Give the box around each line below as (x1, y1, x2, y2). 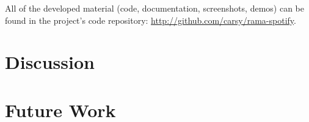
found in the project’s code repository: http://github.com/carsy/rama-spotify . (5, 13, 296, 26)
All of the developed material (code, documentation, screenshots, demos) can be (5, 2, 304, 14)
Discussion (5, 49, 95, 74)
